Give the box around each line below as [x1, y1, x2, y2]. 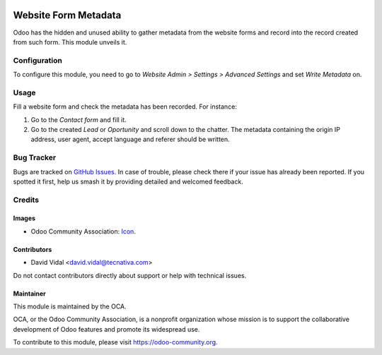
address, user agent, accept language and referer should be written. [30, 135, 230, 144]
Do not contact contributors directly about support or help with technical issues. [13, 271, 247, 279]
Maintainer [13, 289, 46, 298]
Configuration [13, 55, 63, 65]
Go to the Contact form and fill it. [30, 115, 127, 124]
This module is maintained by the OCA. [13, 302, 127, 311]
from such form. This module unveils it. [13, 37, 127, 46]
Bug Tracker [13, 152, 57, 162]
